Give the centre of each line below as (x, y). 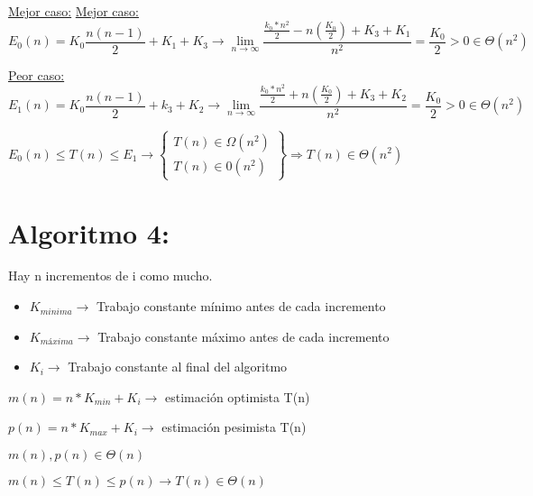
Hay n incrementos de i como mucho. (110, 276)
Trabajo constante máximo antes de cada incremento (244, 336)
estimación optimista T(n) (238, 396)
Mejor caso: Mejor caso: (74, 11)
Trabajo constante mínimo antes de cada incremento (241, 306)
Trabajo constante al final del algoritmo (178, 367)
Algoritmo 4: (89, 232)
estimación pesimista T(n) (234, 427)
